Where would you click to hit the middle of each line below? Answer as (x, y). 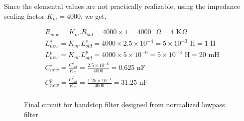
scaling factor (24, 16)
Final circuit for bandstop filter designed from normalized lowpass (124, 104)
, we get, (94, 16)
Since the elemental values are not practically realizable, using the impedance (122, 6)
